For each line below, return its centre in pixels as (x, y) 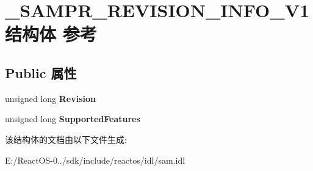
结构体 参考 (51, 34)
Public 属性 (41, 72)
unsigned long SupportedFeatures (73, 119)
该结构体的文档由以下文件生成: (66, 139)
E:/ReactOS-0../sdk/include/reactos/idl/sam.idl (95, 160)
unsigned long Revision (51, 98)
